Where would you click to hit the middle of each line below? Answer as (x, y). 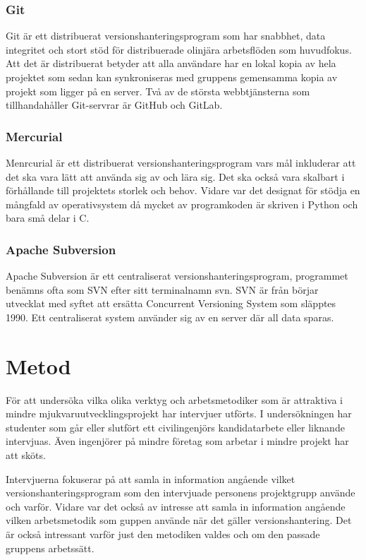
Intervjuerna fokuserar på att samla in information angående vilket (151, 478)
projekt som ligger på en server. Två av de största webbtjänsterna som (158, 91)
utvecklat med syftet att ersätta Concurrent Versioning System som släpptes (171, 303)
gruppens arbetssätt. (50, 548)
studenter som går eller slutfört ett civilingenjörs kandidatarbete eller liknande (175, 427)
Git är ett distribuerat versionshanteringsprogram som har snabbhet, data (166, 36)
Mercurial (34, 136)
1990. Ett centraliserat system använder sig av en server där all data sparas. (170, 317)
